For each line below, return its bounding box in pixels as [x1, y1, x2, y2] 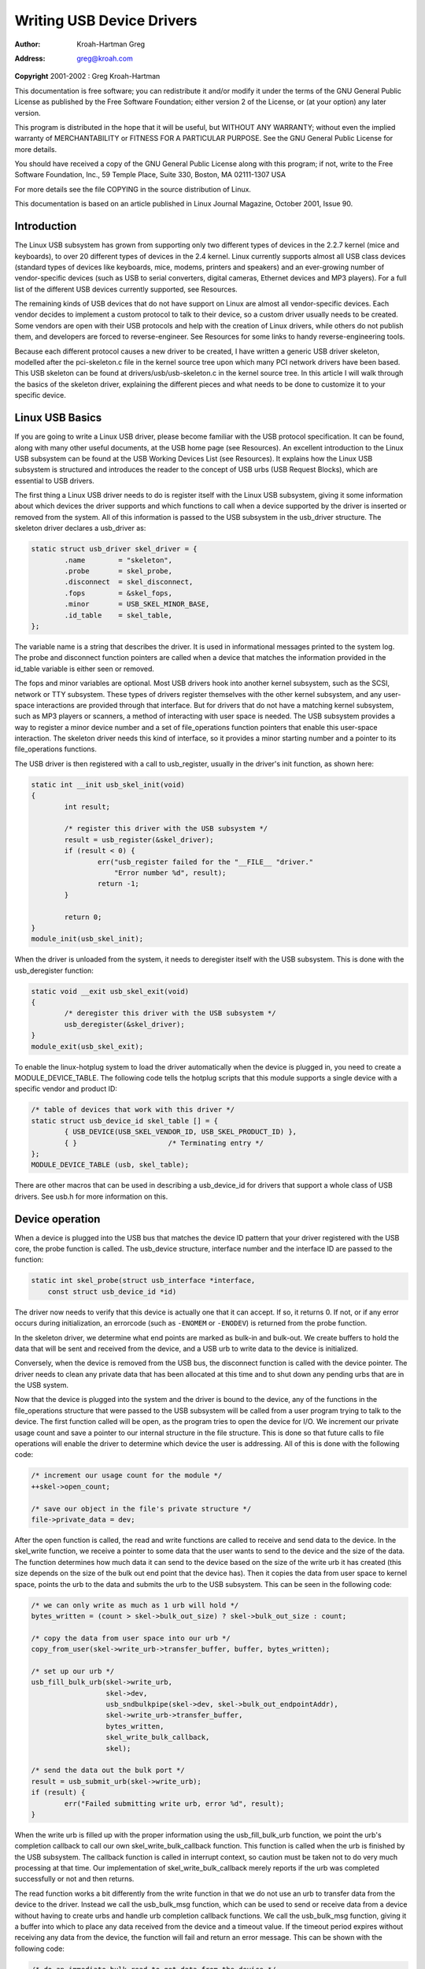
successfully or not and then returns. [14, 1874, 135, 1884]
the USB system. [14, 1381, 69, 1390]
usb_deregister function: [14, 966, 94, 975]
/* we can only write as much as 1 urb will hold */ [31, 1600, 239, 1610]
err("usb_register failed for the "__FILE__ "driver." [97, 857, 314, 866]
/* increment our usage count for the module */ [31, 1471, 223, 1480]
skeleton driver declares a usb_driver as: [14, 524, 146, 533]
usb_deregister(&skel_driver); [64, 1020, 185, 1029]
